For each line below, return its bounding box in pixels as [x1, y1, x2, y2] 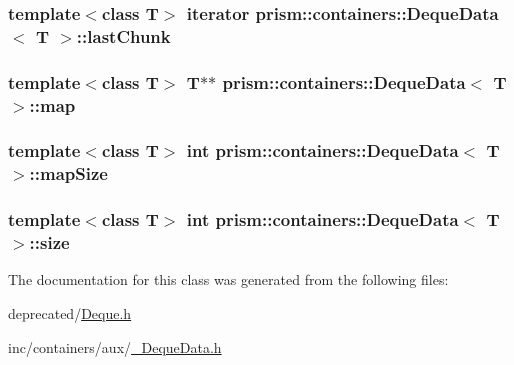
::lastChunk [76, 23, 171, 48]
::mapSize [29, 161, 108, 186]
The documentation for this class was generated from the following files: [8, 269, 449, 290]
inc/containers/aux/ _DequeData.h [8, 336, 222, 357]
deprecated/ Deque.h [8, 303, 132, 324]
